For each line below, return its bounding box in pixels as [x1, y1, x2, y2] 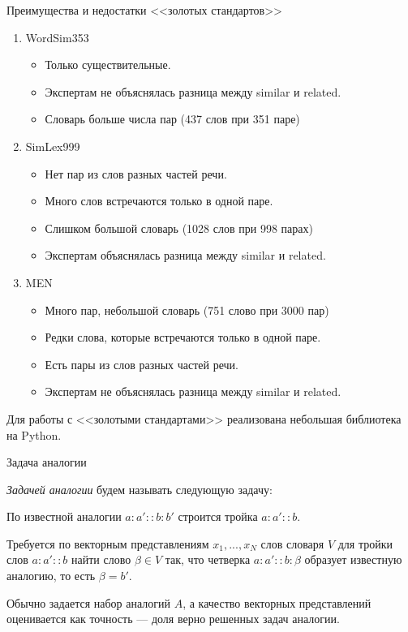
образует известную [304, 551, 402, 568]
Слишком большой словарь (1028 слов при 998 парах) [45, 219, 313, 236]
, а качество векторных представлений [183, 594, 371, 611]
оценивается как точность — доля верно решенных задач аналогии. [6, 610, 340, 627]
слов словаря [260, 535, 324, 552]
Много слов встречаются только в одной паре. [45, 192, 273, 209]
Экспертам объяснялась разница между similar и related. [45, 247, 326, 264]
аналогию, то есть [6, 567, 96, 584]
